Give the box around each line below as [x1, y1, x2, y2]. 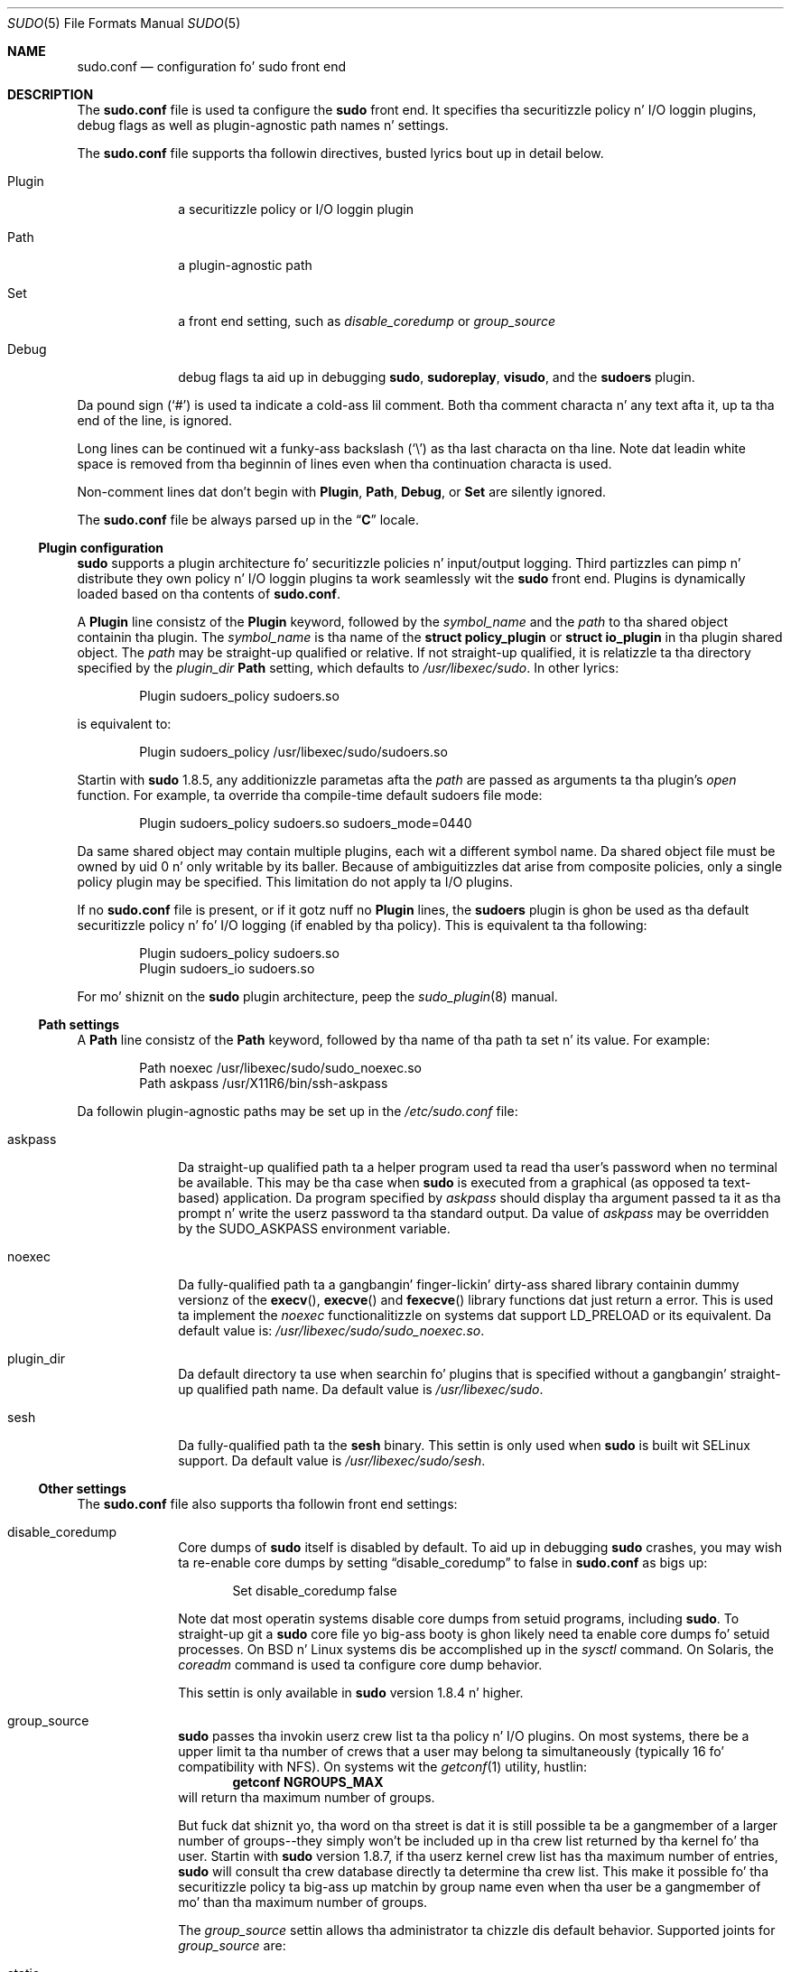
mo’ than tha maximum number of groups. [178, 1894, 428, 1910]
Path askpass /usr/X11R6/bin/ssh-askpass [139, 1075, 388, 1091]
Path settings [38, 1017, 120, 1032]
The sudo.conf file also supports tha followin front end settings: [77, 1496, 458, 1512]
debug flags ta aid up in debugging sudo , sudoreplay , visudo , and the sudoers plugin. [178, 369, 695, 385]
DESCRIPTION [7, 87, 94, 102]
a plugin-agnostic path [178, 257, 312, 273]
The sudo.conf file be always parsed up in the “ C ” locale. [77, 512, 420, 527]
